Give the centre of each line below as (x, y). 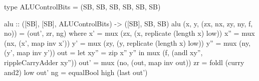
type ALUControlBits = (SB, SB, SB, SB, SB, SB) (82, 6)
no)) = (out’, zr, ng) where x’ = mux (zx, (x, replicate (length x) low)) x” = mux (129, 33)
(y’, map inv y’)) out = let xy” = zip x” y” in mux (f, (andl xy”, (103, 52)
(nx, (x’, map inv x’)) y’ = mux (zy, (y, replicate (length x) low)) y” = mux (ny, (127, 42)
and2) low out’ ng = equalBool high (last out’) (76, 72)
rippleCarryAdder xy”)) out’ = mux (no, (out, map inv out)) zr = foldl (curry (124, 62)
